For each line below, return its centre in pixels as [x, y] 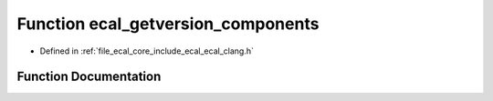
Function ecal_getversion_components [168, 24]
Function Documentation [89, 77]
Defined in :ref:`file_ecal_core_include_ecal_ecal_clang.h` [147, 51]
